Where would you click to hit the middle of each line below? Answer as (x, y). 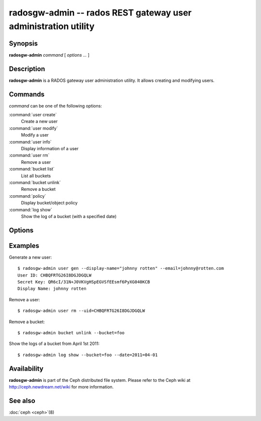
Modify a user (35, 135)
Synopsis (23, 43)
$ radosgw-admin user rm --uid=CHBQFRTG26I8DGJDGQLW (81, 311)
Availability (26, 368)
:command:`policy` (28, 196)
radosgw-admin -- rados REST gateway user (100, 13)
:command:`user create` (33, 115)
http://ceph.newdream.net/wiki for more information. (61, 387)
